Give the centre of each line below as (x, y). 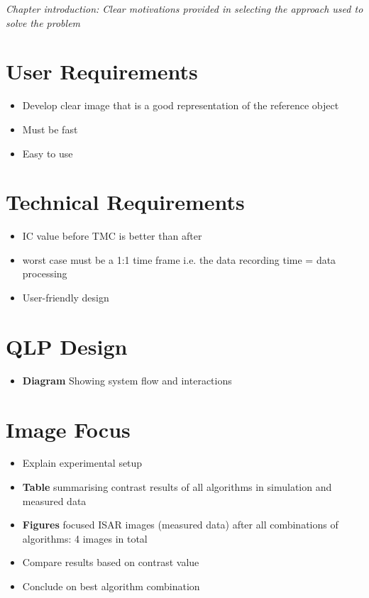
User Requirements (102, 71)
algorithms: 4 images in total (85, 538)
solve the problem (43, 22)
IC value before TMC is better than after (112, 236)
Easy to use (48, 153)
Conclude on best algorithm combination (111, 586)
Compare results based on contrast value (111, 562)
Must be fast (50, 129)
